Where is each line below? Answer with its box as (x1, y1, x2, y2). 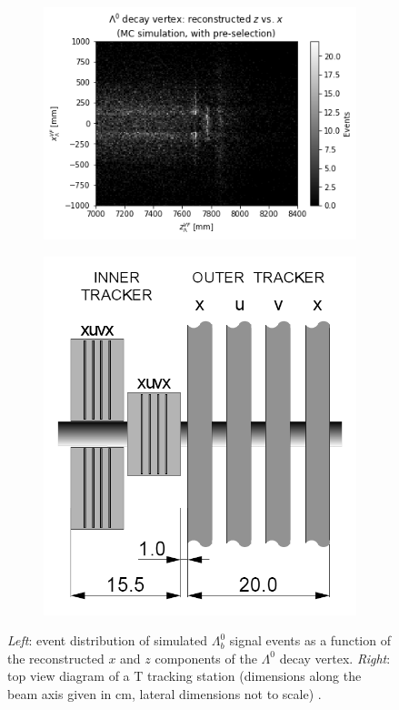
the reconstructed (7, 648, 105, 667)
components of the (155, 648, 257, 667)
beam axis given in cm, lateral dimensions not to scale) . (7, 685, 322, 704)
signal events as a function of (229, 631, 391, 650)
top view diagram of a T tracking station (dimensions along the (7, 666, 362, 685)
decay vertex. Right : (279, 648, 391, 667)
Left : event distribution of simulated (7, 631, 208, 650)
